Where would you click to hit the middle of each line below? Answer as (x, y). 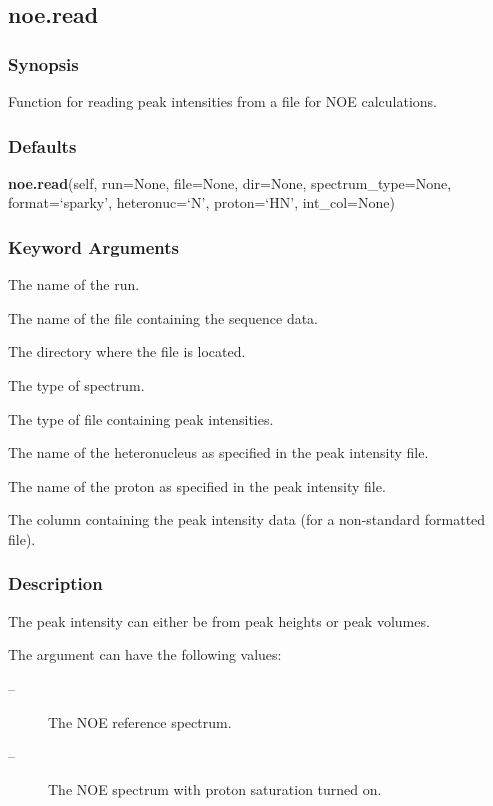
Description (55, 583)
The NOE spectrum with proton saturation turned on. (215, 788)
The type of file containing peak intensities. (141, 418)
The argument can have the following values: (145, 654)
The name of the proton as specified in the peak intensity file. (197, 485)
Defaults (42, 145)
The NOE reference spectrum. (140, 721)
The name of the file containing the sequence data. (163, 317)
